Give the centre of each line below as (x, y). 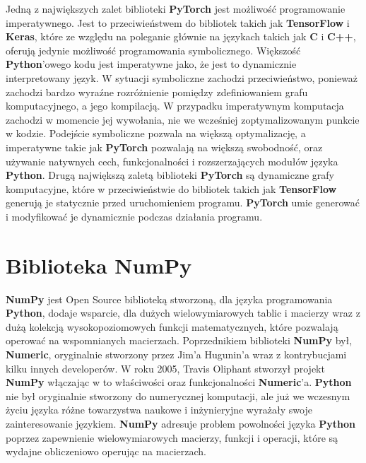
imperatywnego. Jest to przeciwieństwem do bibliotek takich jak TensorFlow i (178, 22)
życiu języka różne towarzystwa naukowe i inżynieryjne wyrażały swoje (159, 410)
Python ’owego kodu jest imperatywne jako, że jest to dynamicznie (151, 64)
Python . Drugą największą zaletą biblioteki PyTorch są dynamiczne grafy (170, 175)
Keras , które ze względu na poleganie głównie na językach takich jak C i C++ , (181, 36)
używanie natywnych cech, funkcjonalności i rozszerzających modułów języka (172, 161)
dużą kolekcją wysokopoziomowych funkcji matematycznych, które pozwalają (172, 326)
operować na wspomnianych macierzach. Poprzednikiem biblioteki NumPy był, (179, 340)
